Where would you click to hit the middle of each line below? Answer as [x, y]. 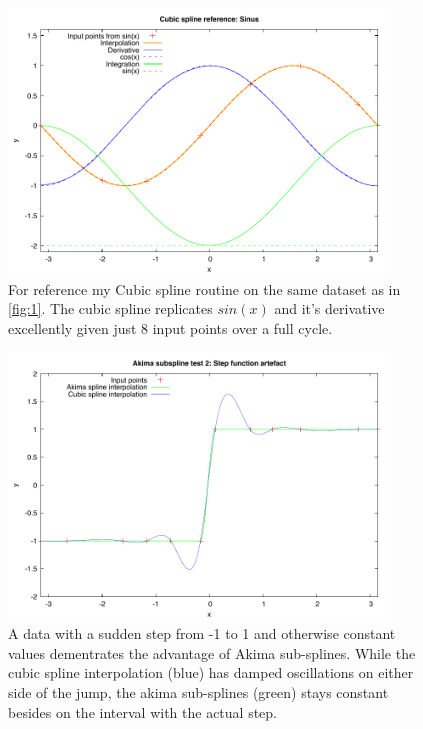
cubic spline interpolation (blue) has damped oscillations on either [211, 672]
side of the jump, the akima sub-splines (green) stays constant [198, 691]
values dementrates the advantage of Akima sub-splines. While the [212, 652]
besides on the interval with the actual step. [142, 711]
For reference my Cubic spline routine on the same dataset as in [204, 288]
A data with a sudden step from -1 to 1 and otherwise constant [202, 633]
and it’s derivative [329, 308]
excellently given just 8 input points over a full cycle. [170, 327]
